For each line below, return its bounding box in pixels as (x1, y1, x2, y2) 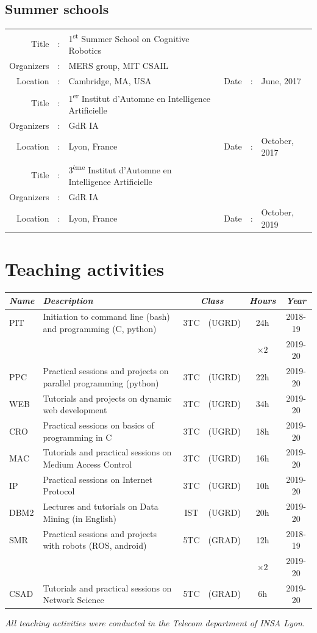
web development (43, 403, 107, 416)
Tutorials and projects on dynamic (43, 391, 172, 404)
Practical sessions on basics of (43, 418, 154, 431)
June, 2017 (261, 74, 302, 87)
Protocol (43, 485, 75, 497)
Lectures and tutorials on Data (43, 500, 158, 513)
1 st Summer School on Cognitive (68, 30, 190, 45)
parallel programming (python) (43, 376, 159, 389)
